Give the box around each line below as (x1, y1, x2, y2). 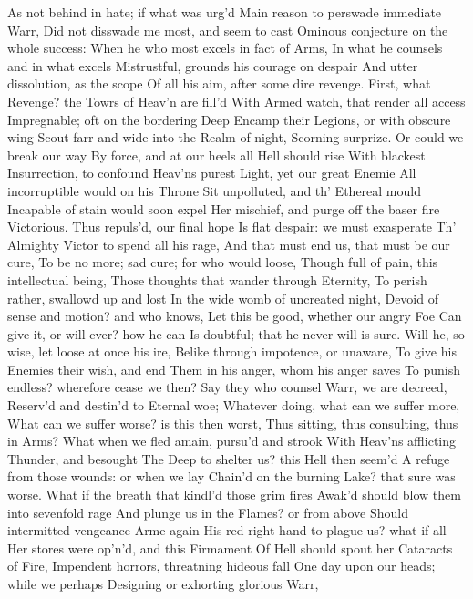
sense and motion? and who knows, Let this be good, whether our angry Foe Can (7, 306, 462, 325)
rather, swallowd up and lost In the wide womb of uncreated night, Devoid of (7, 288, 438, 307)
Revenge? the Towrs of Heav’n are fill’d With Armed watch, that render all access (7, 91, 466, 110)
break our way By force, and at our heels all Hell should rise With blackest (7, 145, 426, 164)
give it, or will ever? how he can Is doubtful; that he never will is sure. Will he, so (7, 324, 465, 343)
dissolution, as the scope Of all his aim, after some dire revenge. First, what (7, 74, 431, 93)
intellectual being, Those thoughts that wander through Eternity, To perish (7, 270, 427, 289)
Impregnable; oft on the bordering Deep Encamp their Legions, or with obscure (7, 109, 451, 129)
